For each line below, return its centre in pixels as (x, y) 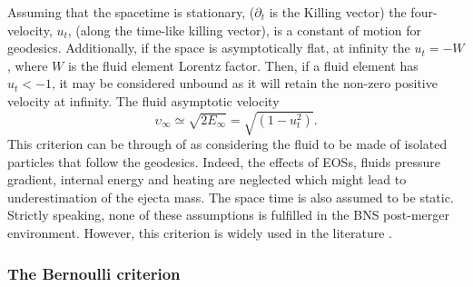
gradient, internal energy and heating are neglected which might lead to (207, 179)
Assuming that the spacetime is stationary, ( (131, 12)
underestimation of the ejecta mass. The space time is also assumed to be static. (231, 197)
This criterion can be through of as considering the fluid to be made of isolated (227, 144)
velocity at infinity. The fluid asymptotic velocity (143, 100)
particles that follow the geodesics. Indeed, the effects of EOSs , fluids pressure (224, 161)
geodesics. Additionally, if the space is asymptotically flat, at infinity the (209, 48)
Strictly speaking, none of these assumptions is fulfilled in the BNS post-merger (228, 215)
